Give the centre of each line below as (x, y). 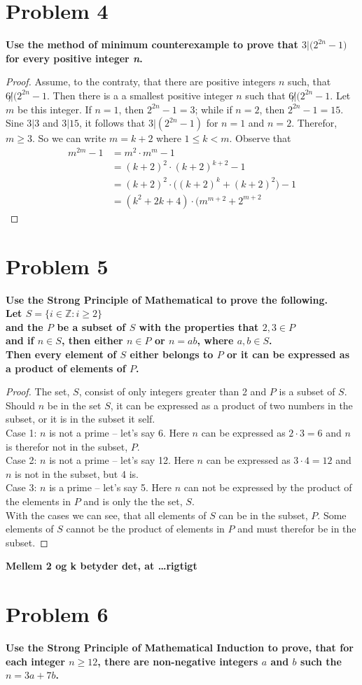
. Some (332, 515)
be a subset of (91, 326)
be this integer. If (54, 109)
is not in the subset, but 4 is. (77, 473)
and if (20, 340)
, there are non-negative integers (178, 661)
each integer (35, 661)
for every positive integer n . (74, 58)
